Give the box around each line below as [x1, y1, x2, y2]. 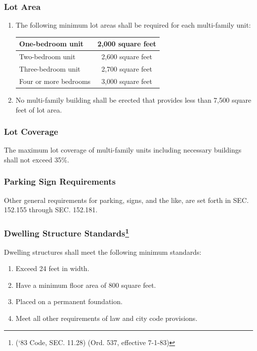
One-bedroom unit [19, 39, 84, 49]
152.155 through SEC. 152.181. [4, 204, 98, 215]
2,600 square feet [101, 51, 152, 62]
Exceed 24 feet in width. [15, 263, 89, 273]
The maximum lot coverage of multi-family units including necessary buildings [4, 145, 242, 155]
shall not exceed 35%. [4, 154, 69, 164]
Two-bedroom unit [19, 51, 76, 62]
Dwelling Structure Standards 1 [4, 226, 129, 239]
